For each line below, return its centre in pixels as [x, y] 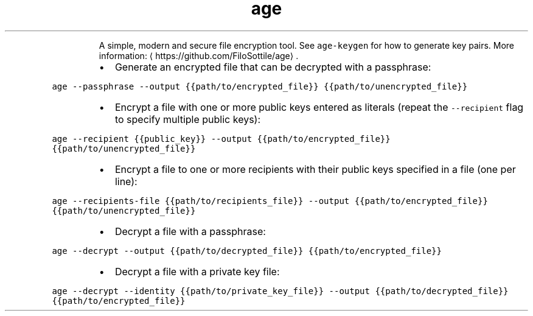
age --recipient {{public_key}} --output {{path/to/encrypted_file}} [221, 139]
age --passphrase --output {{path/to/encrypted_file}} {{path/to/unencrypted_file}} [260, 86]
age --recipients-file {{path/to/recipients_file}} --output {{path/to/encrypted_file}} [270, 201]
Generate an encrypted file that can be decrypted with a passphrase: [273, 67]
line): [126, 181]
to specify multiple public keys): [188, 119]
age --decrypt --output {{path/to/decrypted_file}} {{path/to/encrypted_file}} [247, 251]
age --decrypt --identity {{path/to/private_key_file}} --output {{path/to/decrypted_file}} [280, 291]
